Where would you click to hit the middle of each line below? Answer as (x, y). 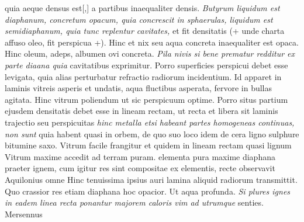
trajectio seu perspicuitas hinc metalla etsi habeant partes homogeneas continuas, (150, 122)
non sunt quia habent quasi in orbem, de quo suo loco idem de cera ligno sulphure (152, 133)
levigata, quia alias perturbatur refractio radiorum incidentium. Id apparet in (143, 76)
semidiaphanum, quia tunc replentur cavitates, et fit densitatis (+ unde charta (145, 31)
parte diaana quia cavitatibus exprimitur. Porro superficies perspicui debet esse (146, 65)
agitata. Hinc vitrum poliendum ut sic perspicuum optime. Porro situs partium (146, 99)
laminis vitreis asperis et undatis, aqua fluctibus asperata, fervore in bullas (139, 88)
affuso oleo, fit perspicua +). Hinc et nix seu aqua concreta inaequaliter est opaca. (152, 42)
